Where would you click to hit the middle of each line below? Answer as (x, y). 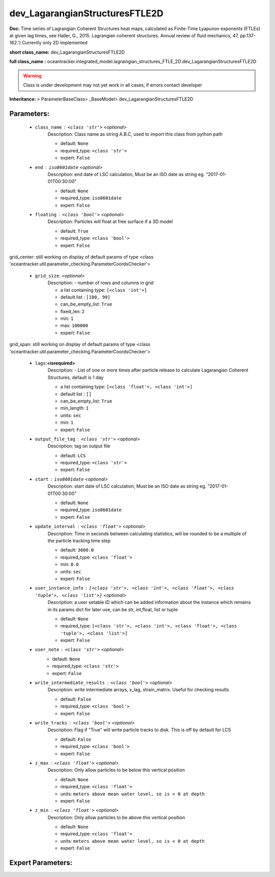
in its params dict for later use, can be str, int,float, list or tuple (113, 609)
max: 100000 (74, 325)
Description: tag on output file (79, 446)
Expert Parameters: (41, 863)
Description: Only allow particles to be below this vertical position (116, 770)
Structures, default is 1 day (76, 377)
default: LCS (73, 455)
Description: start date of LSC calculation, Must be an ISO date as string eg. (127, 486)
